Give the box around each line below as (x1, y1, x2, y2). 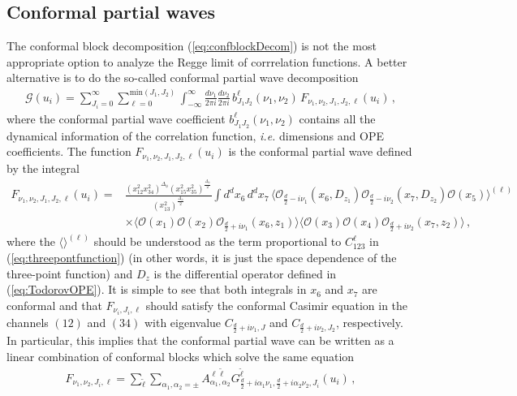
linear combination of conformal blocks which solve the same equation (6, 347, 355, 364)
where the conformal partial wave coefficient (6, 110, 226, 127)
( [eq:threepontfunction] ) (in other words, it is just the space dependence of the (6, 249, 397, 265)
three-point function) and (6, 265, 133, 282)
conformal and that (6, 296, 102, 313)
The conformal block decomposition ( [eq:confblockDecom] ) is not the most (6, 37, 377, 54)
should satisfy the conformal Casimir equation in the (145, 296, 408, 313)
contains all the (299, 110, 376, 127)
